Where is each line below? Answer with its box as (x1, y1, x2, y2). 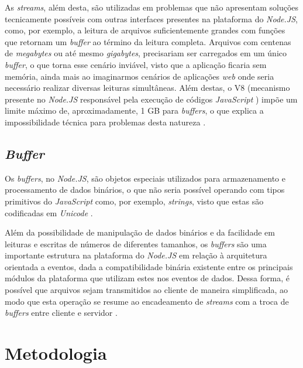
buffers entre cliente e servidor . (5, 306, 118, 319)
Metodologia (5, 341, 107, 365)
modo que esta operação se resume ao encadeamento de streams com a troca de (5, 295, 289, 307)
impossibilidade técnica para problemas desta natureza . (5, 115, 206, 128)
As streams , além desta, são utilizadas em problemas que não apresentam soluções (5, 1, 299, 13)
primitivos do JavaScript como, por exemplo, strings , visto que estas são (5, 195, 264, 207)
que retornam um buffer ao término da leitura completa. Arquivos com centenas (5, 35, 291, 47)
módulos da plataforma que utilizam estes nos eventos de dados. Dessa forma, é (5, 272, 290, 284)
